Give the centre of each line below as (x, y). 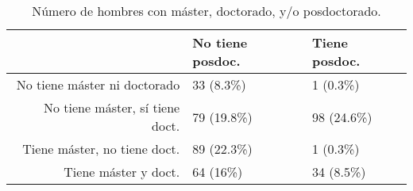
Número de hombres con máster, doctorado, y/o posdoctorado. (206, 11)
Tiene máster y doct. (122, 172)
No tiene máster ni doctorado (98, 84)
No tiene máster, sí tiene (112, 107)
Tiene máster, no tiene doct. (101, 149)
